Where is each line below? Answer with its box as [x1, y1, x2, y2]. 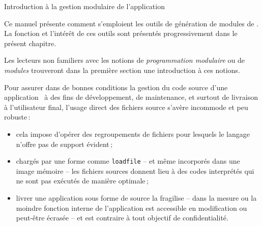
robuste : [4, 111, 31, 122]
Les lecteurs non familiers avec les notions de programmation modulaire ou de [4, 55, 245, 65]
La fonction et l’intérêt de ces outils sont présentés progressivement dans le [4, 28, 238, 39]
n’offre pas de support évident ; [16, 138, 113, 149]
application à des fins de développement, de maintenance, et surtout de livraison [4, 92, 258, 102]
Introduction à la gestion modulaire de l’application [4, 1, 165, 11]
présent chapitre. [4, 37, 56, 48]
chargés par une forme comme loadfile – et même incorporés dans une [16, 156, 240, 166]
